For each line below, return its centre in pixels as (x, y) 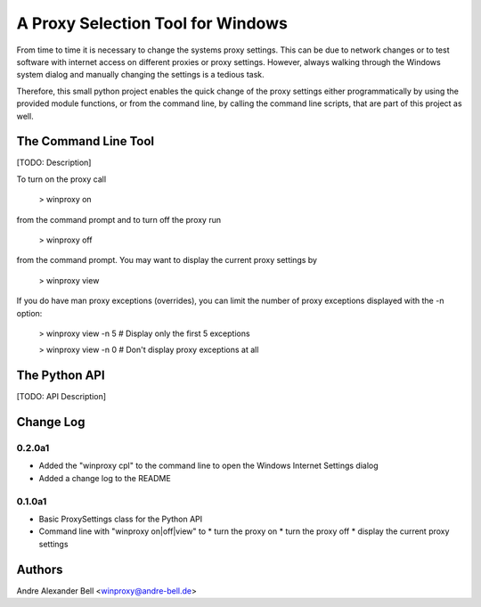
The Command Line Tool (86, 141)
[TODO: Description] (54, 163)
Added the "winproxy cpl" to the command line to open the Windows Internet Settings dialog (208, 466)
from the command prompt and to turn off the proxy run (119, 219)
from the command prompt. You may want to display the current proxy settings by (167, 260)
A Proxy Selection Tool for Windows (152, 23)
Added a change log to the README (105, 478)
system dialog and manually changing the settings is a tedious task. (140, 75)
